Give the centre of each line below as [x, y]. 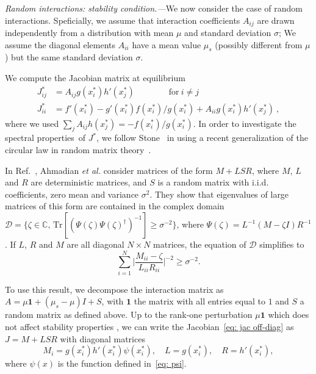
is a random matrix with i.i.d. [213, 182]
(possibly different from [259, 44]
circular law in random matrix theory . [78, 150]
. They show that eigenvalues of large [219, 194]
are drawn [276, 20]
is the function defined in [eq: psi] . [122, 363]
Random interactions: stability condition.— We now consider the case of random [154, 8]
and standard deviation [228, 33]
